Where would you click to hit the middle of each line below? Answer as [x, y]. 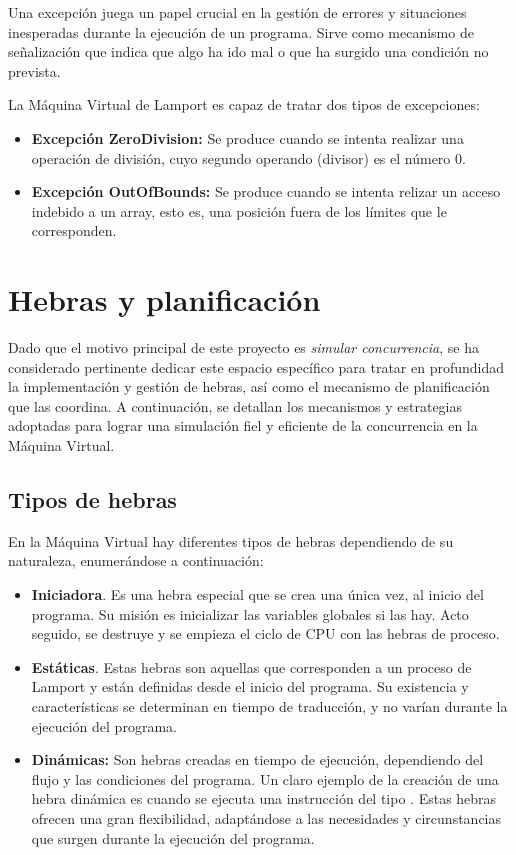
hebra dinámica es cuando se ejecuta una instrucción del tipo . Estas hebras [264, 798]
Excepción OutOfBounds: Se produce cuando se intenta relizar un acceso [266, 191]
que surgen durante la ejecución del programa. [173, 837]
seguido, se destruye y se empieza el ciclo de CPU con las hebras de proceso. [265, 633]
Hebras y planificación [164, 299]
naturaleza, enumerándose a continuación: [136, 560]
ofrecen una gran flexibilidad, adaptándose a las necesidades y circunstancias [266, 817]
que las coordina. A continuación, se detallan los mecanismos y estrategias [235, 405]
